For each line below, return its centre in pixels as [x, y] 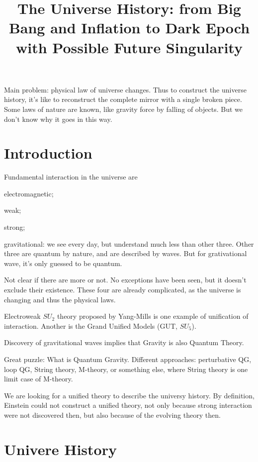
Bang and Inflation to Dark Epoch [129, 28]
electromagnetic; [29, 193]
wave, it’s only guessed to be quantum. [63, 263]
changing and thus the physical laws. [60, 299]
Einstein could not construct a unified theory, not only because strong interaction [128, 405]
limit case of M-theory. [39, 379]
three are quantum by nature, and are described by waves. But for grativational [126, 253]
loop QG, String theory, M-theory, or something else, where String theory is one [126, 369]
